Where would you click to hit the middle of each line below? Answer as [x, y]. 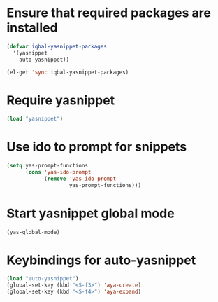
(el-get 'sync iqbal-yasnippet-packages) [68, 72]
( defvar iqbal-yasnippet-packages [57, 46]
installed [32, 28]
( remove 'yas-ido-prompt [80, 179]
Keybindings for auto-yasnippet [101, 260]
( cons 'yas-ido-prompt [58, 172]
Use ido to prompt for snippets [97, 147]
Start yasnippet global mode [91, 213]
